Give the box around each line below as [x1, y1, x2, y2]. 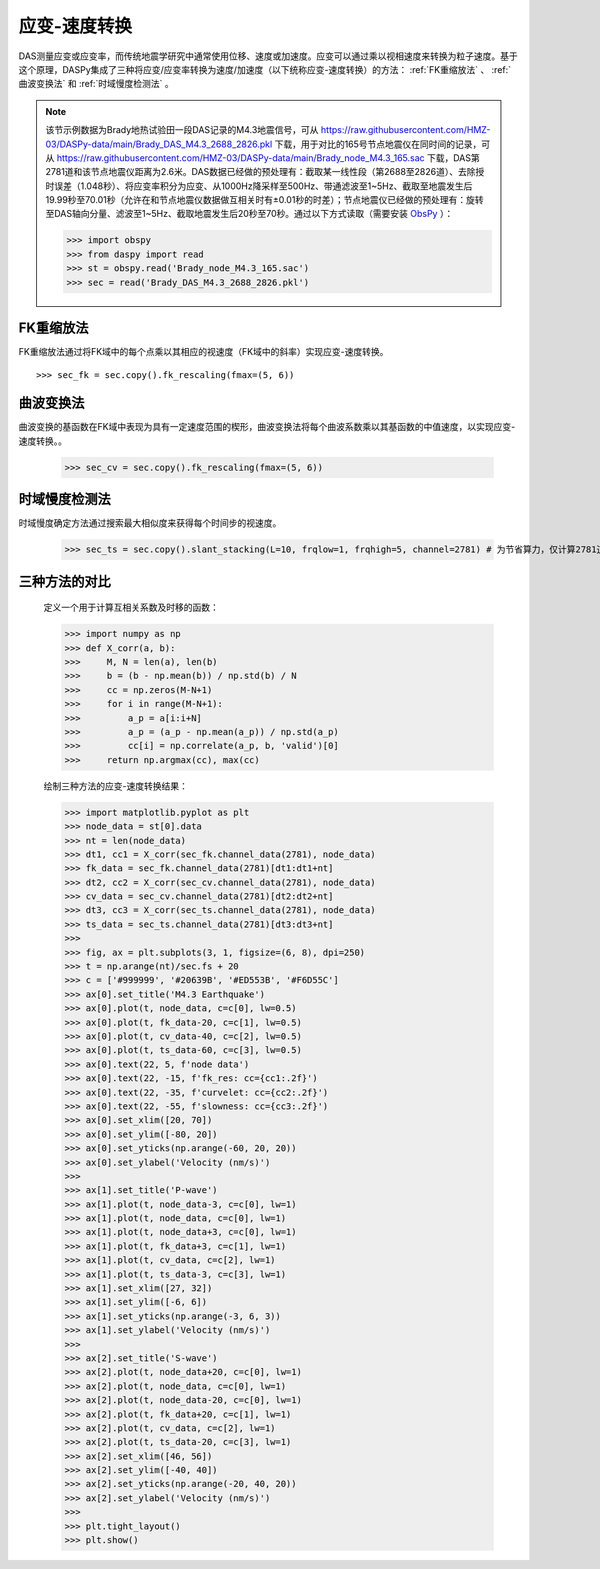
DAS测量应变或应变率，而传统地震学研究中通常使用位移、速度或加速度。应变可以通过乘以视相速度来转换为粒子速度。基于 [18, 50, 519, 62]
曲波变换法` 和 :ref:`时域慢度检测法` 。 [18, 78, 174, 90]
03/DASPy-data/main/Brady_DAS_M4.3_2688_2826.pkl [45, 138, 273, 150]
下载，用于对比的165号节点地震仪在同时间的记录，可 [274, 138, 491, 150]
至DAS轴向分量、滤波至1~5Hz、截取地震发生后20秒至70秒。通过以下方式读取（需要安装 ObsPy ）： [45, 208, 454, 220]
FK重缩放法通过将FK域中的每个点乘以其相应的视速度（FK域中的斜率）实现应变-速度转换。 [18, 346, 389, 358]
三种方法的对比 [18, 573, 111, 590]
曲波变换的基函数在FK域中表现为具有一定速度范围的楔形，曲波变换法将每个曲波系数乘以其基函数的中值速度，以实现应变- [18, 421, 516, 433]
